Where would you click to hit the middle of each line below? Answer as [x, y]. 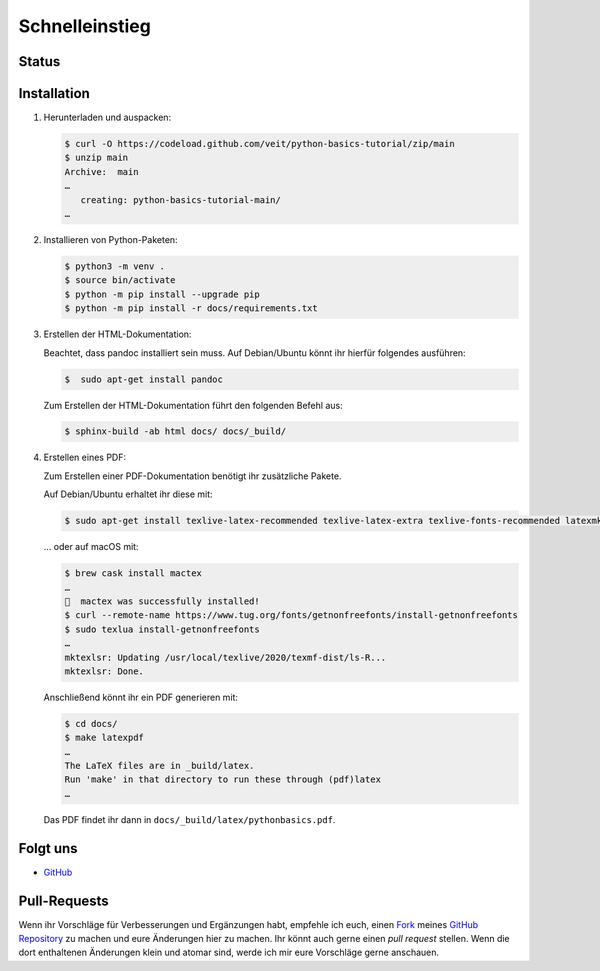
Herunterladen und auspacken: [107, 117]
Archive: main [101, 171]
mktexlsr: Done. [104, 671]
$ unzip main [96, 158]
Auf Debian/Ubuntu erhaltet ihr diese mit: [128, 494]
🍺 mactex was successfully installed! [162, 601]
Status [39, 61]
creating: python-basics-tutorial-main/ [181, 199]
